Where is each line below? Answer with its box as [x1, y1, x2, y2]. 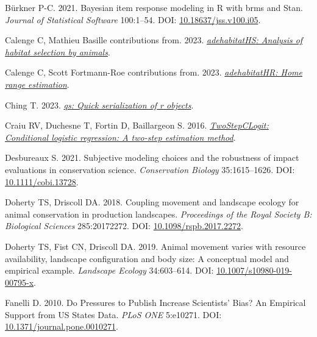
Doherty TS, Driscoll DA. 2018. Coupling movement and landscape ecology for [5, 196, 299, 208]
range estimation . [5, 77, 69, 90]
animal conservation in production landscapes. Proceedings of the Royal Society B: [5, 207, 312, 220]
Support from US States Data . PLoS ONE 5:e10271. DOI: [5, 308, 222, 321]
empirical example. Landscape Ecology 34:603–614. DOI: [5, 264, 214, 277]
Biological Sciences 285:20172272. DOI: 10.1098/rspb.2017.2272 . [5, 219, 243, 232]
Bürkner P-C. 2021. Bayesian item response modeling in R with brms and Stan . [5, 1, 303, 13]
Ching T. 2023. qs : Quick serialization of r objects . [5, 98, 194, 111]
